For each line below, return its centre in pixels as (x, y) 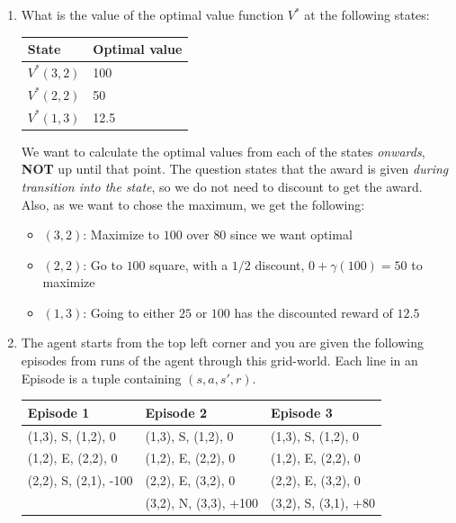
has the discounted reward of (313, 312)
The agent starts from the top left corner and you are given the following (222, 343)
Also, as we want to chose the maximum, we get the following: (193, 204)
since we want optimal (291, 234)
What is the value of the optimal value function (152, 14)
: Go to (103, 264)
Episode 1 (58, 412)
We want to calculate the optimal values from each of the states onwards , (223, 151)
